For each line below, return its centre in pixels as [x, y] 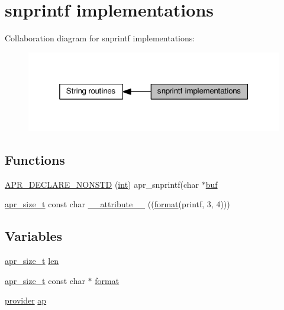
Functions [35, 159]
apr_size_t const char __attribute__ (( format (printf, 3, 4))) [117, 204]
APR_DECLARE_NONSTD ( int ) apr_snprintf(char [102, 184]
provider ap [26, 300]
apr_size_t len [32, 261]
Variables [34, 236]
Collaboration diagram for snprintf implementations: [100, 38]
